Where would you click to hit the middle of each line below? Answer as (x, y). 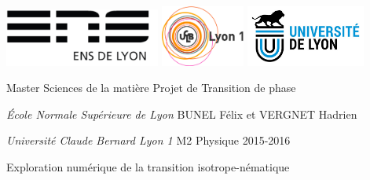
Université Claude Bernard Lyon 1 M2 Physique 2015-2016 (148, 140)
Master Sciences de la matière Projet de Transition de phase (151, 88)
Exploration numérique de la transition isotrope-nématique (148, 166)
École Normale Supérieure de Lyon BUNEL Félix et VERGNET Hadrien (182, 114)
